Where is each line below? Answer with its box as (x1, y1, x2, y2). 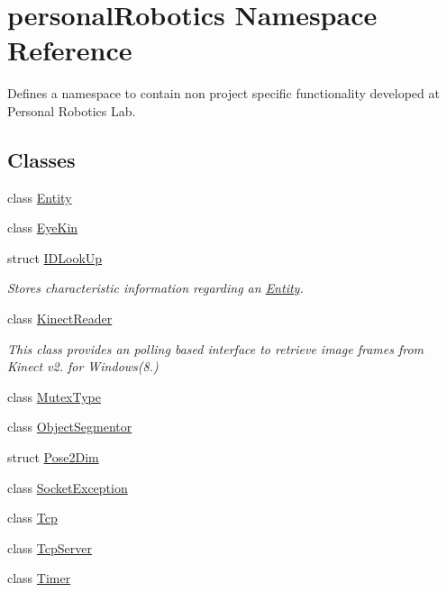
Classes (7, 145, 76, 173)
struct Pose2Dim (7, 448, 99, 467)
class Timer (7, 569, 71, 587)
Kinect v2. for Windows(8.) (7, 357, 159, 376)
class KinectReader (7, 309, 113, 328)
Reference (7, 32, 132, 68)
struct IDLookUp (7, 248, 103, 267)
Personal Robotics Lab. (7, 101, 136, 120)
